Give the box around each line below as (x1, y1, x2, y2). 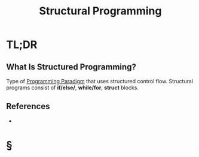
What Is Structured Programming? (6, 62, 136, 72)
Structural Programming (39, 4, 162, 18)
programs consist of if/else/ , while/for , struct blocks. (6, 84, 139, 91)
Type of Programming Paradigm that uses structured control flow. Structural (6, 78, 193, 84)
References (6, 101, 50, 111)
